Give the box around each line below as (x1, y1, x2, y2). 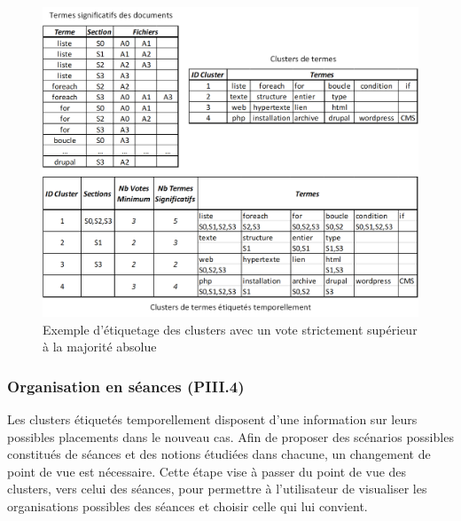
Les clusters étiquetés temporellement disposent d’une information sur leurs (7, 410, 418, 429)
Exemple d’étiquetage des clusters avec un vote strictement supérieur (43, 320, 418, 338)
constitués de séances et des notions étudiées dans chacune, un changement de (7, 445, 431, 463)
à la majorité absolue (43, 337, 157, 356)
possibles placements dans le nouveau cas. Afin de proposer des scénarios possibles (7, 427, 454, 446)
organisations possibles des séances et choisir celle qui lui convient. (7, 497, 368, 516)
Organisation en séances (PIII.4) (7, 375, 245, 397)
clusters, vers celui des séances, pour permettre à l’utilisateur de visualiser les (7, 479, 427, 498)
